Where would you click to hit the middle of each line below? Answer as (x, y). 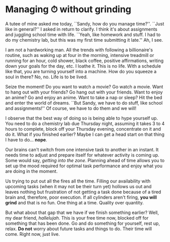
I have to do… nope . (26, 140)
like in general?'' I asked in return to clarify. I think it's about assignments (81, 29)
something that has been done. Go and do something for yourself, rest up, (83, 223)
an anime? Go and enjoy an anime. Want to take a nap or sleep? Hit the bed (84, 97)
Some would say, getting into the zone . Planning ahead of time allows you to (85, 160)
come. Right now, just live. (32, 234)
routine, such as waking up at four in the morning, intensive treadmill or (80, 55)
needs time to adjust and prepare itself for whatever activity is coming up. (82, 155)
